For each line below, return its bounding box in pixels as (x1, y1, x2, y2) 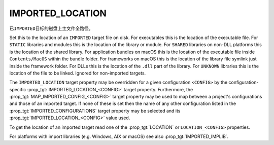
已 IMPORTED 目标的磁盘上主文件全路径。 (9, 25, 93, 31)
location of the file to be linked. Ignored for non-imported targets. (9, 70, 146, 76)
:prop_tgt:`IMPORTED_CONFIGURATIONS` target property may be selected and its (9, 107, 181, 114)
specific (9, 86, 26, 92)
